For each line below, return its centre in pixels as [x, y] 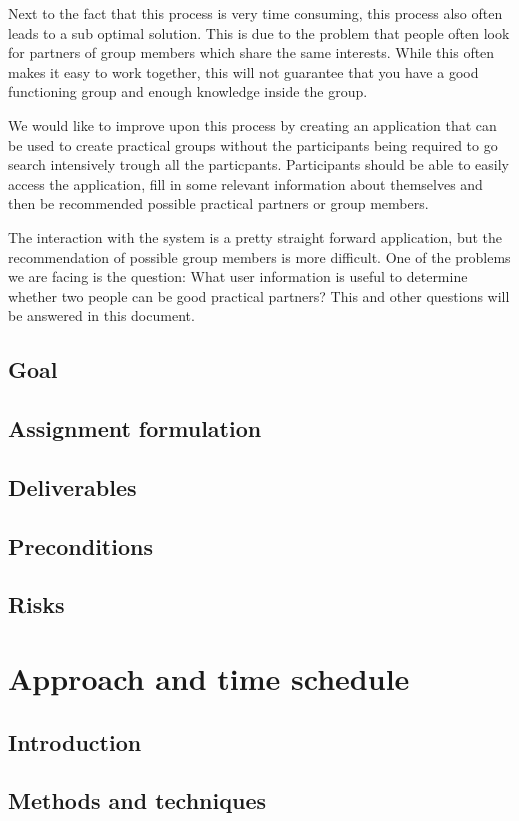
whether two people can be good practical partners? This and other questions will [259, 295]
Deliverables [72, 486]
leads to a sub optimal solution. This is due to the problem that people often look [259, 32]
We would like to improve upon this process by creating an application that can [252, 124]
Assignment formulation [135, 428]
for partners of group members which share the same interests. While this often [251, 52]
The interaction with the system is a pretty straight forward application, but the [255, 236]
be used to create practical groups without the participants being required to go [253, 144]
